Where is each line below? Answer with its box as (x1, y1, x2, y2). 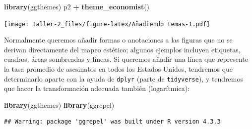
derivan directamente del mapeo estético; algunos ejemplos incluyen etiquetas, (4, 44, 241, 54)
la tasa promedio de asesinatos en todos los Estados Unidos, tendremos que (4, 64, 233, 74)
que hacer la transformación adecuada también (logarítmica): (4, 83, 189, 93)
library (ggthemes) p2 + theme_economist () (4, 1, 150, 11)
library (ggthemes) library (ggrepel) (4, 99, 115, 110)
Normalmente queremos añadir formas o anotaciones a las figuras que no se (4, 35, 233, 45)
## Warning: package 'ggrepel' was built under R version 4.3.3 (4, 118, 221, 126)
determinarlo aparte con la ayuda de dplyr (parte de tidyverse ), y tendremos (4, 73, 244, 84)
